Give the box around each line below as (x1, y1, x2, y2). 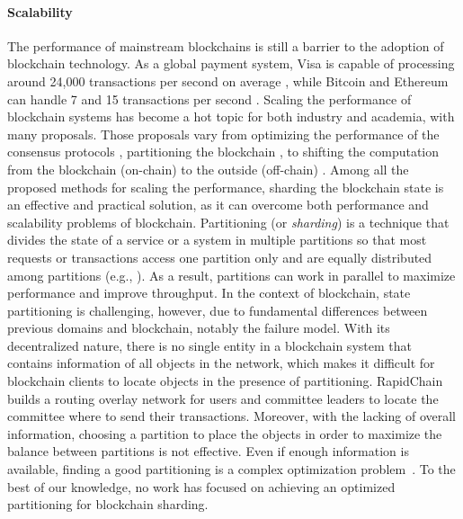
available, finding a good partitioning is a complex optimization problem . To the (7, 460, 456, 479)
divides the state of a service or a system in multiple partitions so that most (7, 230, 427, 249)
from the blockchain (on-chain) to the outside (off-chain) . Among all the (7, 159, 409, 178)
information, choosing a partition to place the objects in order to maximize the (7, 424, 442, 443)
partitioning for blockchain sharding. (7, 495, 209, 514)
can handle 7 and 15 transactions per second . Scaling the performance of (7, 89, 412, 108)
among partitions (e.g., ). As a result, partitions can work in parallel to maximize (7, 265, 456, 284)
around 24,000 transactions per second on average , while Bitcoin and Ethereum (7, 71, 449, 90)
